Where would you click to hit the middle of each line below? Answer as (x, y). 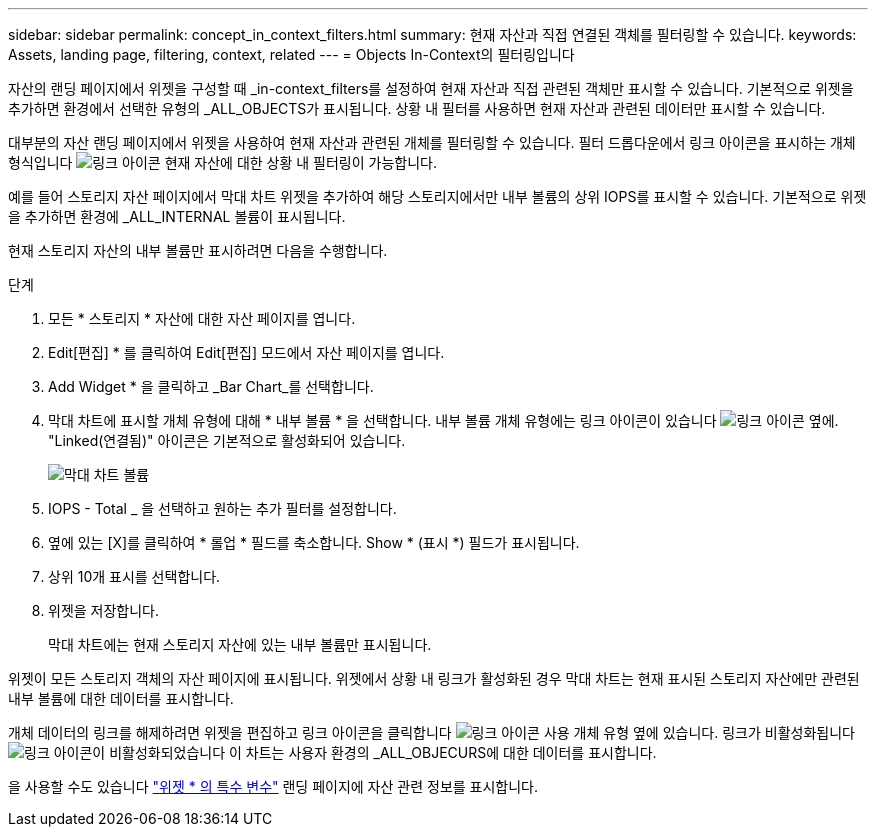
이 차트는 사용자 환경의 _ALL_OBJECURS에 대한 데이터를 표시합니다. (443, 752)
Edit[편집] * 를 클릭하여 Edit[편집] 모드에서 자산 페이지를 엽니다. (246, 352)
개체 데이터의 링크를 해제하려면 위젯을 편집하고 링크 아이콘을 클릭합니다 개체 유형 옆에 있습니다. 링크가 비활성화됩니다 (431, 732)
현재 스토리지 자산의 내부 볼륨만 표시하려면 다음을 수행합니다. (198, 250)
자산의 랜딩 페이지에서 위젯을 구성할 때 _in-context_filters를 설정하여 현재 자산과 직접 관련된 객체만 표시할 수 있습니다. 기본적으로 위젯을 (431, 88)
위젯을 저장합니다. (104, 610)
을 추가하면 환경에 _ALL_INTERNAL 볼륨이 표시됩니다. (177, 216)
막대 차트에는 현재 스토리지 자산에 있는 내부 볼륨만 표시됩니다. (240, 644)
